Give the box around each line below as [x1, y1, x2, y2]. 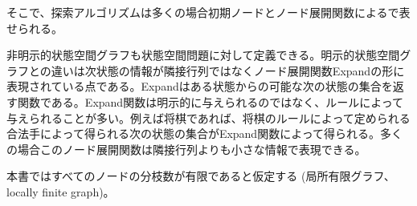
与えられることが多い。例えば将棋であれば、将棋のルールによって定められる [6, 109, 411, 126]
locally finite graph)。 [6, 183, 115, 200]
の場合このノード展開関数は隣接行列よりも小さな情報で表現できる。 [6, 140, 366, 157]
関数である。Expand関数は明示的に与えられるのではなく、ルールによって [17, 93, 404, 110]
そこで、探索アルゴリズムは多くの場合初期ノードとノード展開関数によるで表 [6, 4, 411, 20]
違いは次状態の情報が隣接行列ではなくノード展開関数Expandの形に [51, 62, 405, 79]
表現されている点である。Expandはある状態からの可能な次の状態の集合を [6, 78, 393, 95]
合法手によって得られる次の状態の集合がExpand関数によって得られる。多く [6, 125, 403, 142]
